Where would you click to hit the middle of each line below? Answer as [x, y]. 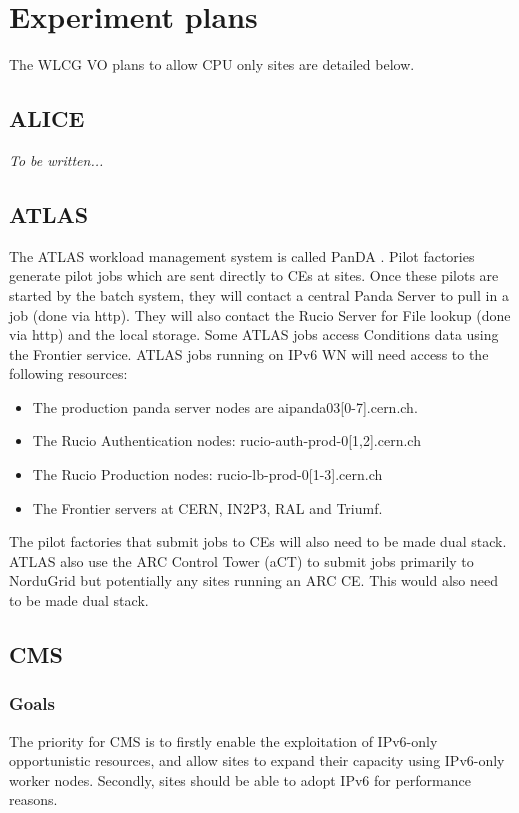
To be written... [56, 159]
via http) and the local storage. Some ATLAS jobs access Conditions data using [254, 334]
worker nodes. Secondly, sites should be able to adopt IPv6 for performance [240, 779]
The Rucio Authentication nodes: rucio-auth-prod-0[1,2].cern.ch [226, 440]
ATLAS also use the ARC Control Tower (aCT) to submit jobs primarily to [241, 560]
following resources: [68, 373]
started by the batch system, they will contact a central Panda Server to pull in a [259, 294]
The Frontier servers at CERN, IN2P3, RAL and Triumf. [207, 507]
